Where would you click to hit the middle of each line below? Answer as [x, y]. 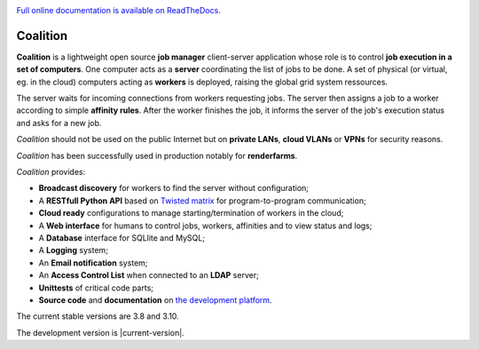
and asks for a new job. [59, 123]
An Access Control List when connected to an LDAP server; [149, 275]
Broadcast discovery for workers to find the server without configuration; [174, 188]
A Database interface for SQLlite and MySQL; [122, 238]
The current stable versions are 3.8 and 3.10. [98, 316]
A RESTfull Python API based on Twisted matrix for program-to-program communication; [203, 201]
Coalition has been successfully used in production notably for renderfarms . [157, 155]
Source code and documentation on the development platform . [155, 300]
